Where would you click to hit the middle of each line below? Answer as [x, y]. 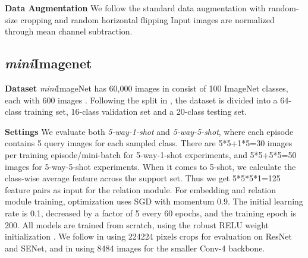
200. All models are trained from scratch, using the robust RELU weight [137, 224]
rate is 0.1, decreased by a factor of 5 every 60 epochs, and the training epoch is [151, 213]
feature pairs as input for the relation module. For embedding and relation [141, 189]
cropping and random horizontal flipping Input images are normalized [147, 19]
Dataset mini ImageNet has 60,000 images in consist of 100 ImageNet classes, [147, 88]
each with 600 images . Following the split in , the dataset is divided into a [141, 100]
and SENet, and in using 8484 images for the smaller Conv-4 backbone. [135, 248]
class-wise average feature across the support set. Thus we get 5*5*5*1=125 [143, 178]
